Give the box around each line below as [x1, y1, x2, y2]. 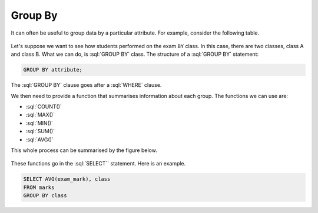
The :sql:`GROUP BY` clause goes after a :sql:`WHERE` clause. [11, 82, 162, 89]
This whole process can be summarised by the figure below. [11, 147, 157, 154]
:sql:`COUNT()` [25, 103, 62, 110]
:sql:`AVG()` [25, 136, 54, 143]
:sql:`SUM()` [25, 128, 55, 135]
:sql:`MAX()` [25, 111, 55, 119]
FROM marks [23, 184, 55, 191]
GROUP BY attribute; [23, 66, 82, 73]
